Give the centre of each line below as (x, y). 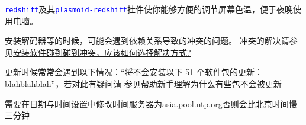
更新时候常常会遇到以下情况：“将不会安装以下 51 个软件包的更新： (134, 72)
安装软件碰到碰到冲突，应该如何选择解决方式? (102, 52)
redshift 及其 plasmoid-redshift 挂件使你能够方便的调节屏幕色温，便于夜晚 (149, 9)
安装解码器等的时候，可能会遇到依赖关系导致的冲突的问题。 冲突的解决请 (147, 41)
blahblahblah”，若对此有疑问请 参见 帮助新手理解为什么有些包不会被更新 (143, 84)
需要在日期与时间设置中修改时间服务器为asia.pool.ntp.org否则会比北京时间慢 (151, 103)
